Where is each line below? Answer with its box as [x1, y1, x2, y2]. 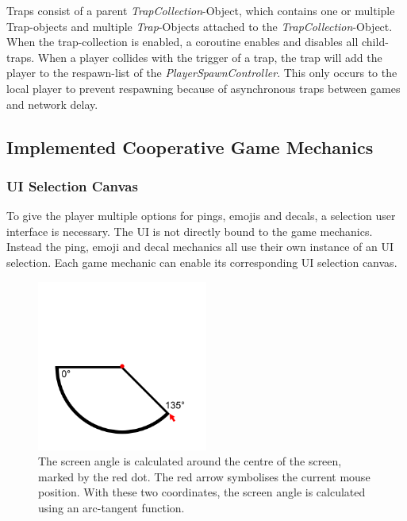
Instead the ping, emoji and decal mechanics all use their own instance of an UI [6, 238, 394, 255]
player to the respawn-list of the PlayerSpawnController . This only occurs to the [6, 64, 397, 81]
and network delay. [6, 95, 98, 112]
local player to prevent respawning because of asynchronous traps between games [6, 79, 401, 96]
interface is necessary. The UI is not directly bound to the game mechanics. [6, 222, 373, 239]
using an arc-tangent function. [38, 499, 185, 515]
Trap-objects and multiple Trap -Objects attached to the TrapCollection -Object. [6, 17, 393, 34]
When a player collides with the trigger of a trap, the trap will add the [37, 48, 382, 65]
